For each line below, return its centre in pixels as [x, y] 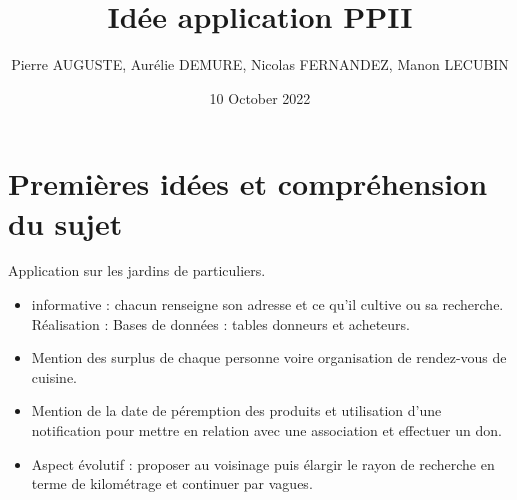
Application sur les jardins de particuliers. [137, 270]
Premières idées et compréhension [248, 183]
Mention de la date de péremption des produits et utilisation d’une [236, 410]
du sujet [65, 222]
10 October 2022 [260, 97]
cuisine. [54, 376]
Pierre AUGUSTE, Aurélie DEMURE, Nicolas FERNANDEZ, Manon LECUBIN [260, 64]
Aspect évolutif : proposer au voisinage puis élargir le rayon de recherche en [263, 463]
